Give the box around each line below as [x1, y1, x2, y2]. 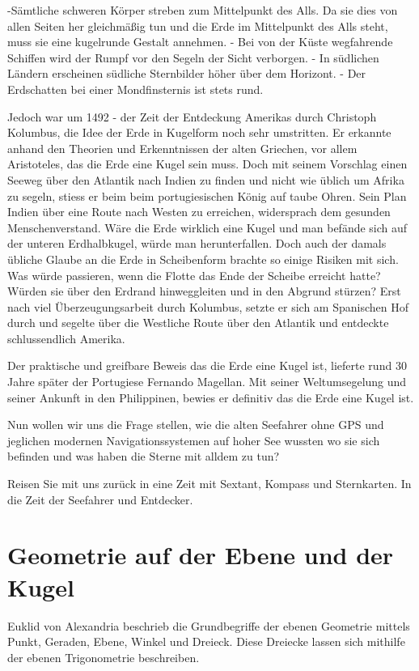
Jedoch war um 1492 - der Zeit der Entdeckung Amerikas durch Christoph [7, 108, 377, 125]
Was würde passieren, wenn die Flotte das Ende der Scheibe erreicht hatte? [7, 266, 381, 283]
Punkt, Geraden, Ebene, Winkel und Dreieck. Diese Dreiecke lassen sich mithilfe [7, 633, 405, 650]
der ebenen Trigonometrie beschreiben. [7, 648, 200, 665]
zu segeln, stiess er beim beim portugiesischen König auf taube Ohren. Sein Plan [7, 187, 407, 204]
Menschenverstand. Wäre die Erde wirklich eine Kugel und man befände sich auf [7, 219, 408, 236]
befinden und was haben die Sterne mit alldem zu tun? [7, 448, 280, 465]
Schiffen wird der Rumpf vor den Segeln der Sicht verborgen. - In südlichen [7, 49, 379, 66]
